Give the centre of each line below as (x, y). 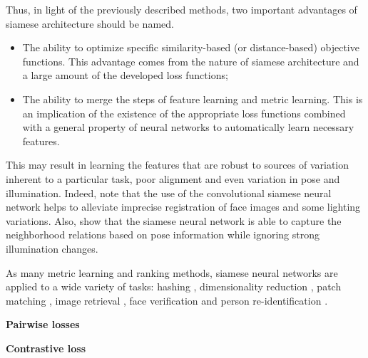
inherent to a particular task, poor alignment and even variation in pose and (173, 178)
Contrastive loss (46, 348)
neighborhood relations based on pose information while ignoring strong (163, 235)
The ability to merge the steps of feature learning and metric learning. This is (193, 99)
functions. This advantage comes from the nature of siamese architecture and (191, 61)
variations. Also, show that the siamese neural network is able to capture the (174, 220)
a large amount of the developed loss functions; (125, 75)
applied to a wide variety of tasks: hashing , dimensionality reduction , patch (174, 286)
